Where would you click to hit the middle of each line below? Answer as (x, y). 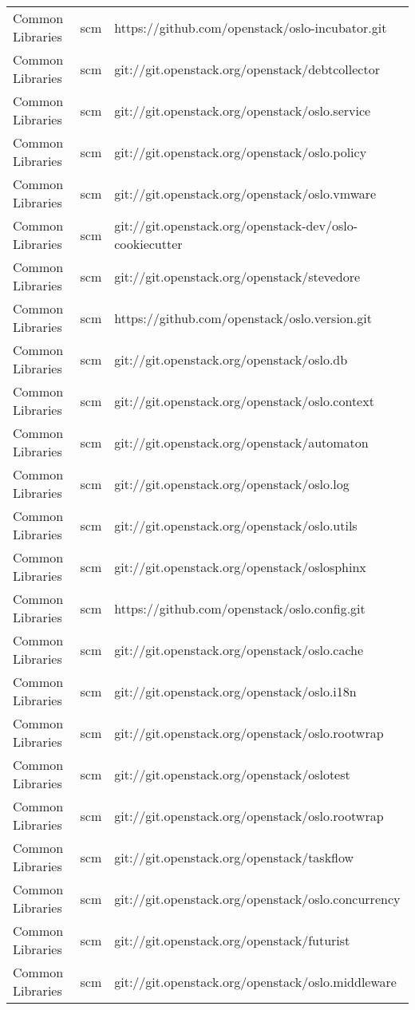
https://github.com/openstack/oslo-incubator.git (251, 27)
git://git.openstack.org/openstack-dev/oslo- (236, 225)
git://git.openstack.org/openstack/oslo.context (244, 400)
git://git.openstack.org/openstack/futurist (232, 940)
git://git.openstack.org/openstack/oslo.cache (239, 649)
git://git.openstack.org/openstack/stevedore (237, 276)
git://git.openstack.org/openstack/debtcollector (247, 69)
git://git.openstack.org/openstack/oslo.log (232, 483)
